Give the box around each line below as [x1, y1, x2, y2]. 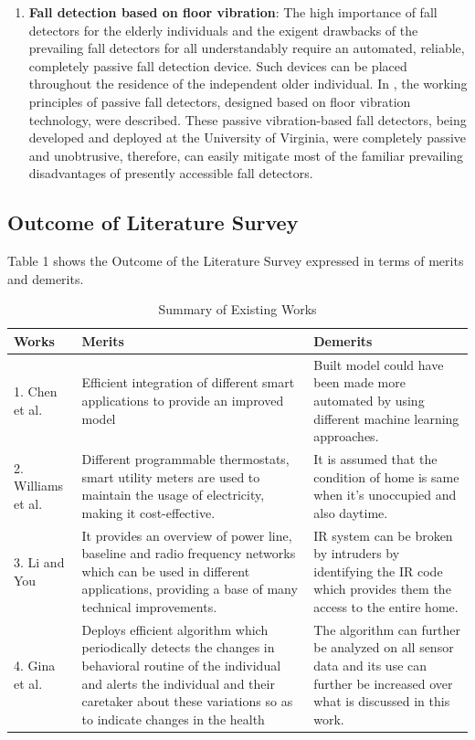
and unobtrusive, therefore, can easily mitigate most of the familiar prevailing [28, 145, 464, 164]
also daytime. [313, 502, 388, 522]
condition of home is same [313, 467, 459, 486]
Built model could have [313, 354, 444, 374]
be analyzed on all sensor [313, 638, 454, 657]
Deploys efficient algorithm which [81, 619, 269, 639]
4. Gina [14, 656, 56, 675]
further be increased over [313, 673, 453, 692]
